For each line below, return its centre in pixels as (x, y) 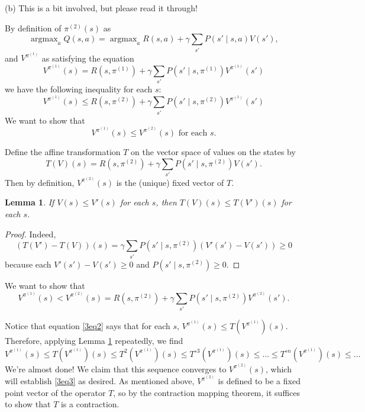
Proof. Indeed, (30, 234)
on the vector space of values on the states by (213, 152)
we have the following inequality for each (79, 89)
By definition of (33, 28)
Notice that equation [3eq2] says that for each (88, 326)
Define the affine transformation (63, 152)
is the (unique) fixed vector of (170, 182)
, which (278, 368)
